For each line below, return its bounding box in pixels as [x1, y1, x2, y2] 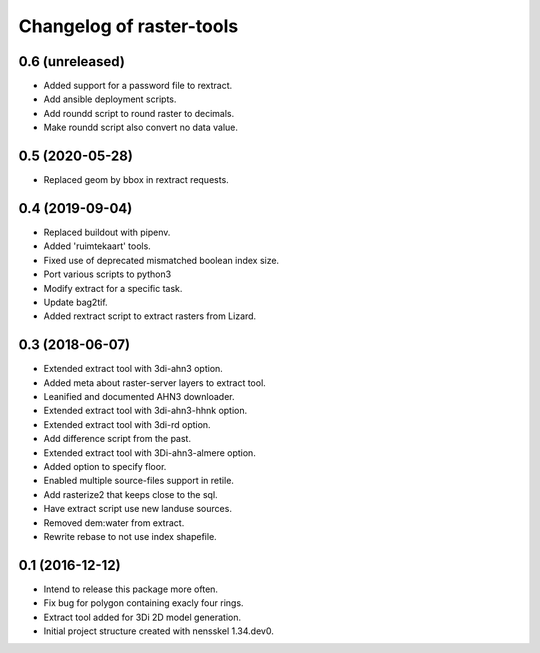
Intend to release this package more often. [43, 583, 219, 595]
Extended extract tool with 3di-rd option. [43, 418, 211, 430]
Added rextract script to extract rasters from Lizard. [43, 310, 257, 322]
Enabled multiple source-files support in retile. [43, 475, 235, 487]
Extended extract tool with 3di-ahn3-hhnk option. [43, 405, 248, 417]
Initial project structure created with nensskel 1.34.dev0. [43, 625, 274, 637]
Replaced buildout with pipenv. [43, 226, 171, 239]
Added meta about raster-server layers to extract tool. [43, 376, 267, 389]
